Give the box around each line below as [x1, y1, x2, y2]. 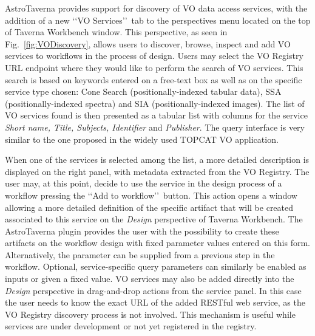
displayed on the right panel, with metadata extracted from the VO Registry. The [5, 165, 310, 177]
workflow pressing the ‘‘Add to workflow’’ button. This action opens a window [5, 188, 297, 201]
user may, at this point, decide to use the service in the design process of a [5, 177, 282, 190]
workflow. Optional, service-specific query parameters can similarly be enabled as [5, 260, 307, 273]
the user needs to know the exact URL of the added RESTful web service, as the [5, 296, 305, 309]
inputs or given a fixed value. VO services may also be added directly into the [5, 272, 294, 285]
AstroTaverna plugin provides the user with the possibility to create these [5, 224, 279, 237]
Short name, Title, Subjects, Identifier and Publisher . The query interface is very [5, 120, 305, 133]
